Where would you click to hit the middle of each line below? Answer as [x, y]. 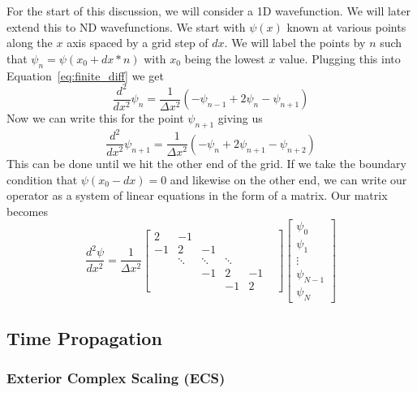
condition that [42, 179]
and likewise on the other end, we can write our [288, 179]
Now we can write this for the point [95, 118]
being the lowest [225, 58]
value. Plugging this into [340, 58]
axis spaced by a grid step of [138, 43]
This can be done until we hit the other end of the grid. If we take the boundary [206, 163]
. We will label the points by [295, 43]
